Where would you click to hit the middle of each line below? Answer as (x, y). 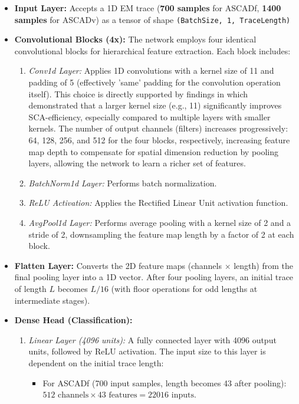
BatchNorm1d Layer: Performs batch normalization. (123, 183)
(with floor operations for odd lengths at (184, 288)
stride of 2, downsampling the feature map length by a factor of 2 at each (161, 234)
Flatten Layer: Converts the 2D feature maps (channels (118, 265)
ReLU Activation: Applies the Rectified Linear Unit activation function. (158, 203)
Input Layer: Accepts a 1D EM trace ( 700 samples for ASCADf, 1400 (148, 8)
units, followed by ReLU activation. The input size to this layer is (147, 351)
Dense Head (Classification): (73, 320)
